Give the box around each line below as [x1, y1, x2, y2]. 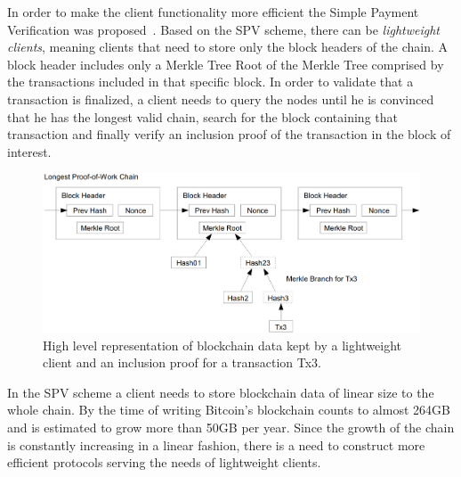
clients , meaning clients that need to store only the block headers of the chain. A [7, 37, 449, 56]
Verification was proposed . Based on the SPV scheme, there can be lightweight [7, 20, 440, 38]
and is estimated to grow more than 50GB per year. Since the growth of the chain [7, 417, 455, 436]
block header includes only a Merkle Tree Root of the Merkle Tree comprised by [7, 54, 444, 73]
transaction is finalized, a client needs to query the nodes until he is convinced [7, 89, 434, 108]
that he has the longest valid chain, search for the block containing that [7, 107, 398, 126]
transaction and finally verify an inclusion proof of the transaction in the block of [7, 125, 451, 144]
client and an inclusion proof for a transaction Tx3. [43, 353, 321, 372]
